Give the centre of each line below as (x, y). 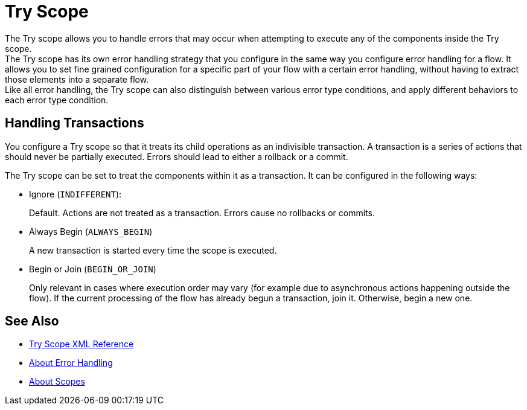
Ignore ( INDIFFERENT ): (75, 194)
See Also (32, 321)
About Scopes (57, 382)
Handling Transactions (75, 123)
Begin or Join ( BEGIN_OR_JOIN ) (93, 269)
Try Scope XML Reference (81, 344)
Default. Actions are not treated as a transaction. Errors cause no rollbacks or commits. (202, 213)
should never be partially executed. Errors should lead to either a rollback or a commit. (177, 156)
